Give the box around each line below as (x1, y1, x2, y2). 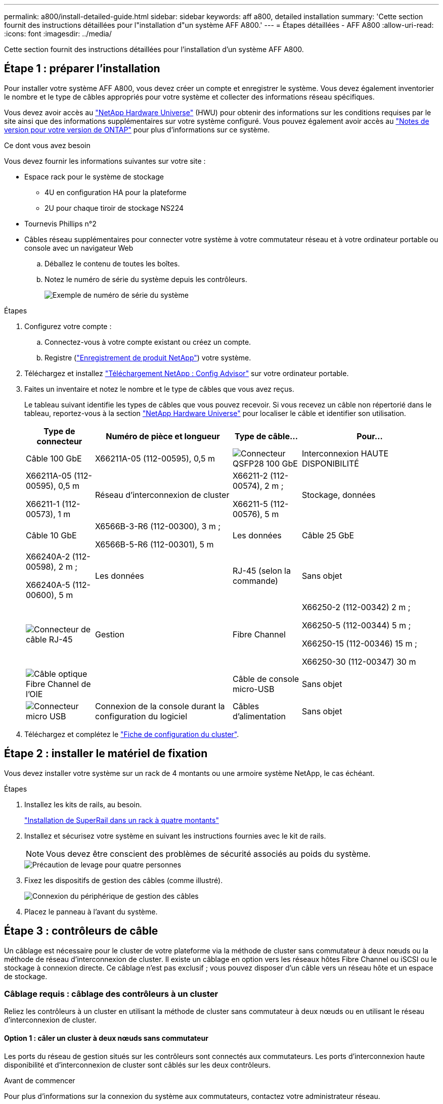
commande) (232, 575, 278, 586)
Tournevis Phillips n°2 (24, 219, 97, 228)
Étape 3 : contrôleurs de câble (4, 925, 158, 938)
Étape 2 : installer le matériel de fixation (4, 747, 208, 760)
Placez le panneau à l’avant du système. (24, 907, 158, 916)
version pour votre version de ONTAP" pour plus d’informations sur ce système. (4, 125, 270, 134)
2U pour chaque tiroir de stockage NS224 (45, 203, 184, 212)
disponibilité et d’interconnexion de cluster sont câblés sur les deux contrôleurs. (4, 1060, 271, 1069)
